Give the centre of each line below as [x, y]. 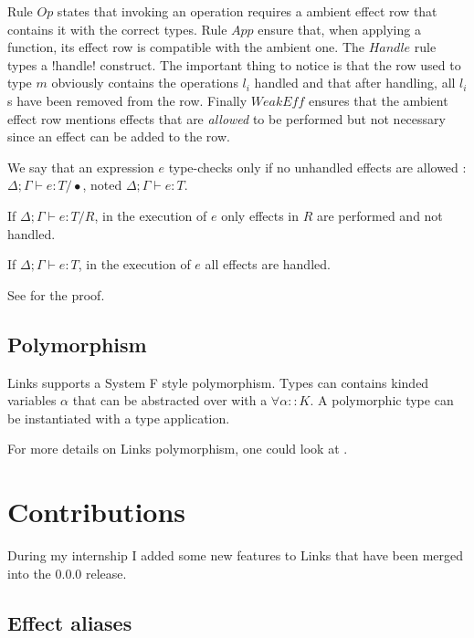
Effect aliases [70, 622]
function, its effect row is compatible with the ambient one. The [186, 47]
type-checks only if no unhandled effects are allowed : [317, 167]
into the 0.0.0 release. [67, 573]
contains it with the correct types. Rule [117, 29]
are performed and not [380, 215]
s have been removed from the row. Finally [127, 100]
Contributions [97, 512]
